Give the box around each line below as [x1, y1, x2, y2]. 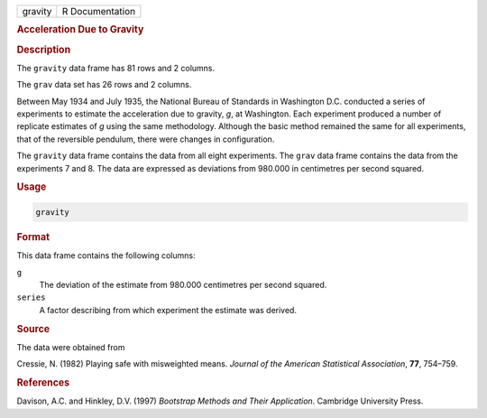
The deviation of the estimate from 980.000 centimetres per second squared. [39, 279, 327, 290]
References [16, 376, 70, 388]
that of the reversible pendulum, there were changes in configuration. [16, 134, 275, 144]
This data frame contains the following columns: [16, 250, 196, 261]
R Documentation [61, 5, 135, 17]
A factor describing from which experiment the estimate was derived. [39, 304, 298, 315]
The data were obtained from [16, 341, 125, 352]
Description [16, 43, 71, 56]
